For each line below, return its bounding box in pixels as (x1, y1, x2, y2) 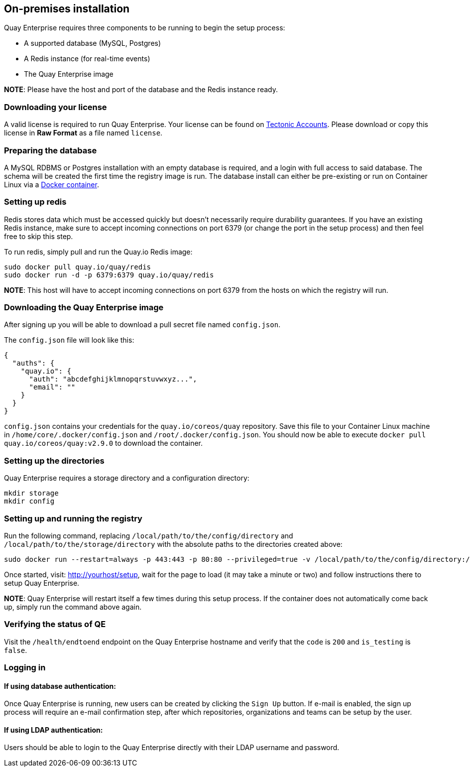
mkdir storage (4, 489, 59, 498)
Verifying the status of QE (4, 619, 106, 630)
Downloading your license (4, 102, 107, 112)
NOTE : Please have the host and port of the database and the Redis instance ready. (4, 85, 278, 94)
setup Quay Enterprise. (4, 578, 80, 587)
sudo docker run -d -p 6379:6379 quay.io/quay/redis (4, 270, 214, 279)
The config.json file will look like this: (4, 336, 134, 345)
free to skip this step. (4, 232, 73, 241)
